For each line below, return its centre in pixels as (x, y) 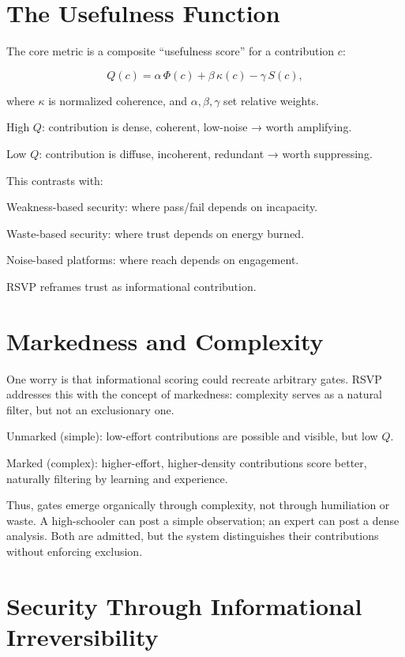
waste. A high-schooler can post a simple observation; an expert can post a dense (203, 520)
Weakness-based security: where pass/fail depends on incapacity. (162, 207)
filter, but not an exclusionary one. (90, 409)
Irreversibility (82, 636)
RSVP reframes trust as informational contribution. (131, 286)
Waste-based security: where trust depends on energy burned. (156, 233)
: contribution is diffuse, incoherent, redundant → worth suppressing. (206, 153)
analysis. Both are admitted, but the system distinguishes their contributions (193, 536)
